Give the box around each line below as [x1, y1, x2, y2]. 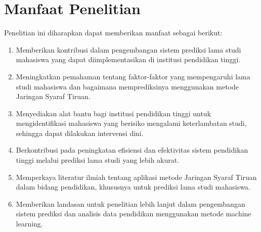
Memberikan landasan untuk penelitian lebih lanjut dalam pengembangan [16, 198, 245, 209]
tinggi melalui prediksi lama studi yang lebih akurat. [16, 155, 180, 165]
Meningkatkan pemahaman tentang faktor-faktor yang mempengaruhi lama [16, 71, 250, 81]
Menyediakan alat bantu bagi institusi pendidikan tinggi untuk [16, 108, 211, 118]
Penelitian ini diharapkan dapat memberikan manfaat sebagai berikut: [4, 27, 223, 38]
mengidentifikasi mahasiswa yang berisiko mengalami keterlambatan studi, [16, 118, 247, 128]
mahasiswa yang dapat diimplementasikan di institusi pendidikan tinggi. [16, 54, 241, 65]
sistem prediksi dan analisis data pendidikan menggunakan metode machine [16, 208, 251, 219]
